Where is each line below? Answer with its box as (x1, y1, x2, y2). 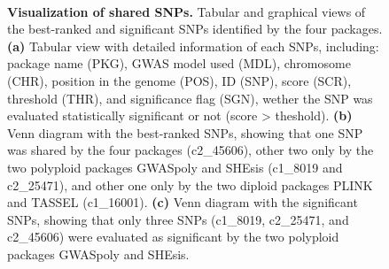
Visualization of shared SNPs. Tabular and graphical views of (7, 2, 366, 20)
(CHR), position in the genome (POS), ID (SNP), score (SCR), (7, 71, 352, 89)
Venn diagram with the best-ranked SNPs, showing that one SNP (7, 123, 363, 142)
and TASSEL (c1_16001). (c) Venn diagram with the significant (7, 193, 358, 211)
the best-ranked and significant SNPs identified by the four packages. (7, 19, 383, 38)
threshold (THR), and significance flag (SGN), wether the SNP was (7, 88, 373, 107)
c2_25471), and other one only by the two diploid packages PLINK (7, 175, 373, 194)
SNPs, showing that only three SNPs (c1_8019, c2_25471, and (7, 210, 349, 228)
